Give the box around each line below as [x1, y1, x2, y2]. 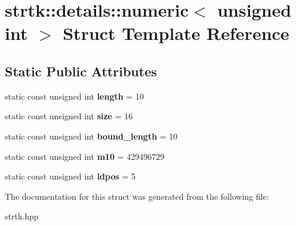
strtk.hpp [5, 210, 39, 222]
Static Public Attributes [5, 61, 157, 80]
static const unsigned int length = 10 [5, 89, 144, 102]
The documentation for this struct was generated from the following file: [5, 190, 269, 202]
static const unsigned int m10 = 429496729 [5, 150, 165, 162]
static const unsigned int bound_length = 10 [5, 129, 178, 142]
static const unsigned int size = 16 [5, 110, 133, 122]
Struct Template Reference [63, 21, 289, 45]
